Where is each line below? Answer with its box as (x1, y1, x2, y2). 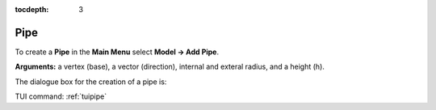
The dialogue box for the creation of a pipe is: (15, 77, 167, 87)
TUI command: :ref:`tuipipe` (15, 91, 107, 101)
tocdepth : (15, 5, 49, 14)
